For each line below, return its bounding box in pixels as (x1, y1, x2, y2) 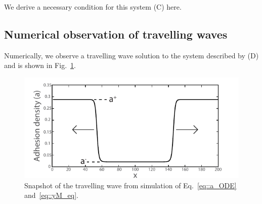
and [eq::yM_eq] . (24, 190, 78, 200)
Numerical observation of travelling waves (4, 26, 228, 42)
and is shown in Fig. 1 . (4, 60, 76, 71)
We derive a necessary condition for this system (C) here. (4, 2, 182, 12)
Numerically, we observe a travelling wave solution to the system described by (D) (4, 50, 259, 60)
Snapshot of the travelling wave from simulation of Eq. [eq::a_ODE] (24, 180, 237, 190)
